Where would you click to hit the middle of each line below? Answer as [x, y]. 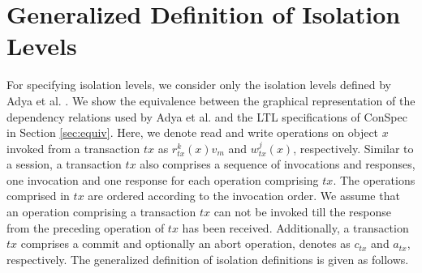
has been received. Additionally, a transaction [295, 227]
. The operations [374, 179]
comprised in [38, 196]
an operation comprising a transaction [101, 212]
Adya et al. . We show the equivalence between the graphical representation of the [211, 100]
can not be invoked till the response [303, 212]
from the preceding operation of [86, 227]
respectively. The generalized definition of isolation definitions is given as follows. [208, 259]
